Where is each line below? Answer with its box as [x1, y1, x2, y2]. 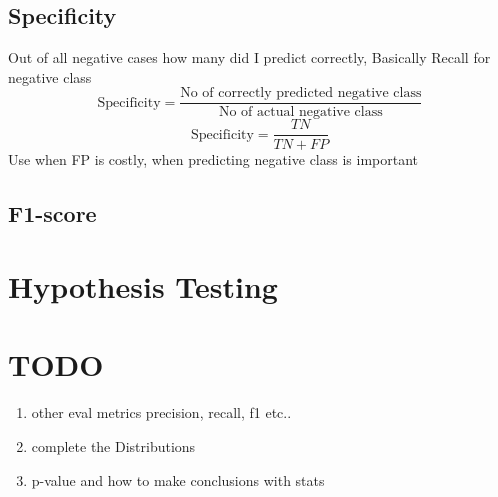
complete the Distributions [31, 435, 196, 456]
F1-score [8, 197, 97, 228]
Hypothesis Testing [8, 266, 278, 307]
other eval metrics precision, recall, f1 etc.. [31, 402, 292, 423]
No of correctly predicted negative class [180, 86, 422, 101]
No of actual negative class [218, 105, 383, 120]
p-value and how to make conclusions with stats [31, 469, 325, 490]
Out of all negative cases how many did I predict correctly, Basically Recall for [8, 47, 491, 68]
